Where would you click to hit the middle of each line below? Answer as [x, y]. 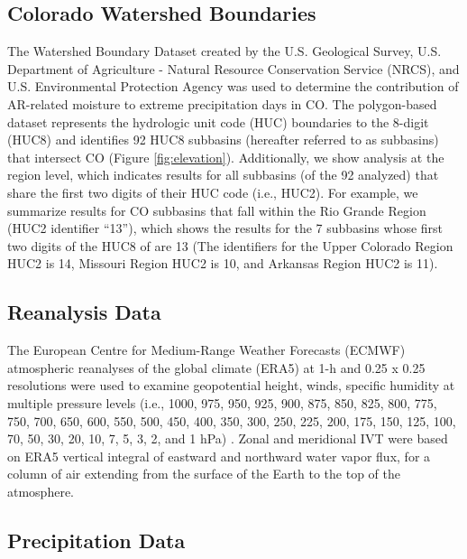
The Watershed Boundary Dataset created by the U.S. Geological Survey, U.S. [224, 51]
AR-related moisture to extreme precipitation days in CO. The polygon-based [222, 103]
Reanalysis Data [84, 312]
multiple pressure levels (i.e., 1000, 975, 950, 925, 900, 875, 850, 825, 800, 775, [222, 402]
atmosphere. [41, 491]
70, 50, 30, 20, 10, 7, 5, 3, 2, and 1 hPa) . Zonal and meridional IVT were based [228, 438]
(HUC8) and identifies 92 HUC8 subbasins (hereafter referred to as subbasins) [223, 140]
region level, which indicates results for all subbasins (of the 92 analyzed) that [223, 175]
